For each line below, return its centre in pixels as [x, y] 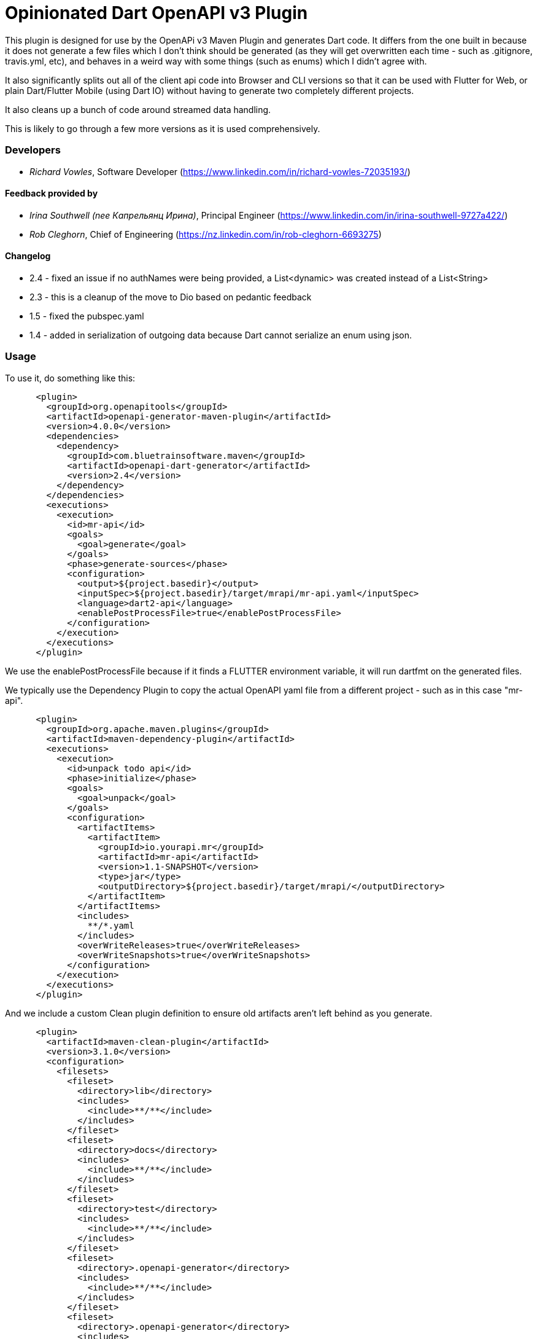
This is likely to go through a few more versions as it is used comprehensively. [163, 128]
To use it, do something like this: [70, 378]
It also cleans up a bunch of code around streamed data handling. [138, 109]
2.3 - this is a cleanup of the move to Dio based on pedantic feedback [171, 297]
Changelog [28, 256]
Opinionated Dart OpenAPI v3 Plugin [156, 13]
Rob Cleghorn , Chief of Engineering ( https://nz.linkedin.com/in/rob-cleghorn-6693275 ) [206, 234]
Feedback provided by [52, 193]
